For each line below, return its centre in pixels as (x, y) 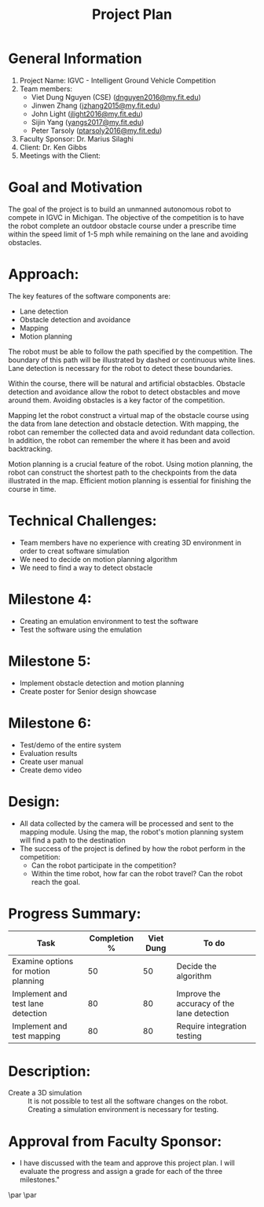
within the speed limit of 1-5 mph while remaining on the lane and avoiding (128, 234)
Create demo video (51, 770)
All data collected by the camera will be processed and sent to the (126, 824)
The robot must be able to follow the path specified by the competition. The (130, 351)
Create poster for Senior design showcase (88, 691)
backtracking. (30, 449)
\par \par (22, 1195)
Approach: (44, 275)
